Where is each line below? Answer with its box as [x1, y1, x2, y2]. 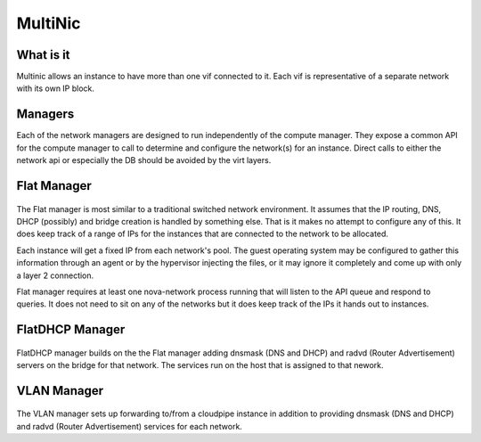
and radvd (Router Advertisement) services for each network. [16, 421, 242, 431]
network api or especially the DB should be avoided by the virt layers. [16, 155, 272, 166]
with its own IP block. [16, 83, 95, 94]
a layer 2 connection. [16, 270, 94, 281]
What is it [16, 47, 70, 62]
